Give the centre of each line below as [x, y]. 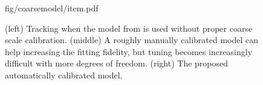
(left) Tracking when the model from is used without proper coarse [129, 28]
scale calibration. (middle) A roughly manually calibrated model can [132, 40]
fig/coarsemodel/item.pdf [52, 8]
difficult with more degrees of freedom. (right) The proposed [117, 63]
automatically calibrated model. [64, 75]
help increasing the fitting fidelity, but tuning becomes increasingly [129, 51]
